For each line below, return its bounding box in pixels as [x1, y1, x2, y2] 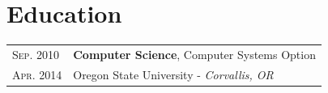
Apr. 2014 [12, 66, 62, 82]
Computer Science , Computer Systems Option [73, 45, 316, 62]
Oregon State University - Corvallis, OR [73, 66, 274, 82]
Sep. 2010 [12, 45, 59, 62]
